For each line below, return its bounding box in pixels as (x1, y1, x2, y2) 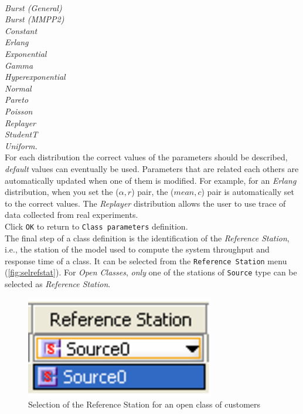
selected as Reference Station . (5, 278, 111, 290)
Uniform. (5, 139, 38, 152)
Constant (5, 24, 38, 36)
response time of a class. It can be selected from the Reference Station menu (5, 254, 287, 267)
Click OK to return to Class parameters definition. (5, 220, 188, 232)
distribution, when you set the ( (5, 186, 119, 198)
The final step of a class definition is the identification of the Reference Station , (5, 231, 290, 244)
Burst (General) (5, 1, 62, 14)
